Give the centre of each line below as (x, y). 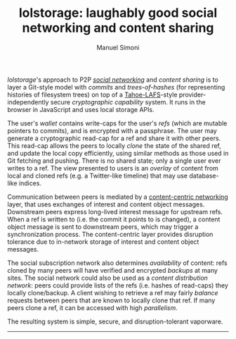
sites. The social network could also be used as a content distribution (108, 278)
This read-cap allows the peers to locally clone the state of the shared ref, (114, 145)
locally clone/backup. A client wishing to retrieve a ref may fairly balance (113, 292)
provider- (192, 94)
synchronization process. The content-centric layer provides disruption (110, 234)
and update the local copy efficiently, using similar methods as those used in (118, 153)
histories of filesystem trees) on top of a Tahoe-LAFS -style (92, 94)
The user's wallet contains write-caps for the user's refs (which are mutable (117, 123)
